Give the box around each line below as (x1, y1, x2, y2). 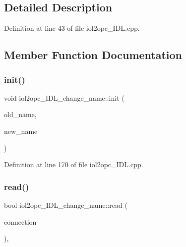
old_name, (4, 109, 37, 120)
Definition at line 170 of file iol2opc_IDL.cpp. (4, 159, 143, 170)
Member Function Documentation (4, 47, 183, 62)
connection (4, 216, 37, 227)
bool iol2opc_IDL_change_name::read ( (4, 199, 127, 210)
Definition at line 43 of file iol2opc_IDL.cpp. (4, 23, 140, 33)
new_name (4, 125, 38, 136)
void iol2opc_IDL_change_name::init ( (4, 92, 124, 103)
